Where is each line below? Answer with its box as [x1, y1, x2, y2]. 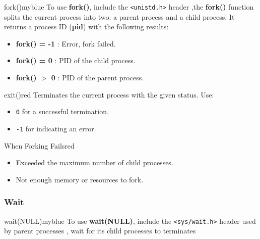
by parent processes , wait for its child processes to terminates [4, 225, 196, 236]
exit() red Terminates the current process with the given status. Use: [4, 89, 214, 100]
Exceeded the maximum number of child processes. [16, 157, 173, 168]
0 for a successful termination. [16, 106, 109, 117]
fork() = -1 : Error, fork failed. [16, 38, 116, 49]
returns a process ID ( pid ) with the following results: [4, 21, 169, 32]
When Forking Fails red [4, 140, 75, 151]
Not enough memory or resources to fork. [16, 174, 144, 184]
